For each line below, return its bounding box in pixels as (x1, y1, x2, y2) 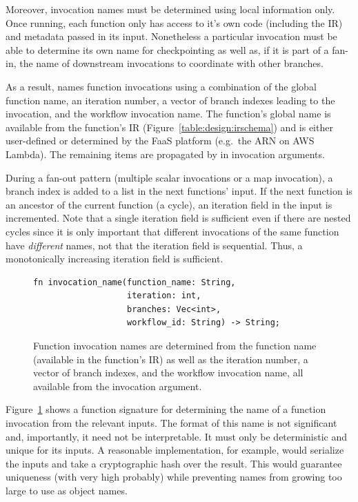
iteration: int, (127, 291, 201, 301)
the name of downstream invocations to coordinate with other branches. (19, 56, 324, 70)
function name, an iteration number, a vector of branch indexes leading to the (6, 93, 335, 107)
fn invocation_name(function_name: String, (33, 277, 236, 287)
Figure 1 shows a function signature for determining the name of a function (6, 402, 326, 416)
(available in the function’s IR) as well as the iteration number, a (33, 351, 308, 366)
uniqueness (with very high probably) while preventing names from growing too (6, 470, 342, 484)
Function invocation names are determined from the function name (33, 338, 317, 353)
